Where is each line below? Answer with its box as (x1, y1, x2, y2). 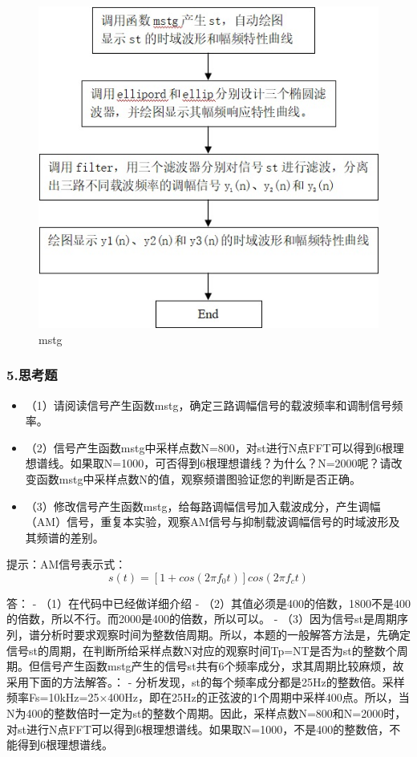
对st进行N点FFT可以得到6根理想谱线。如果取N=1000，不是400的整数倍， (6, 720, 390, 737)
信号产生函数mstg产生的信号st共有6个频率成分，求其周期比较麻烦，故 (39, 658, 404, 674)
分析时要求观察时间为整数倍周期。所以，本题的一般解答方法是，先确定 (39, 626, 411, 643)
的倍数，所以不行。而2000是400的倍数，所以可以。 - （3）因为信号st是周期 (6, 610, 397, 627)
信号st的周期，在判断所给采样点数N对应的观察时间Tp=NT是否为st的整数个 (6, 642, 397, 658)
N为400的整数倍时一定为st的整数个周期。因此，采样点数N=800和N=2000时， (6, 705, 407, 722)
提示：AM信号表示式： (6, 556, 127, 573)
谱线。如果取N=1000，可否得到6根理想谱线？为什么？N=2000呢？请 (36, 455, 391, 472)
